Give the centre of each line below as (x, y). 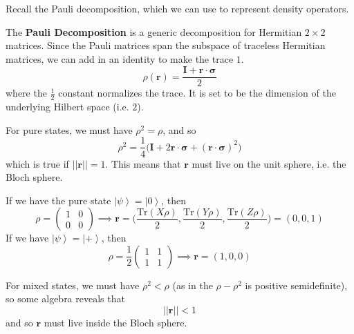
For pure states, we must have (69, 129)
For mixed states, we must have (73, 285)
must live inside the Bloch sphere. (115, 323)
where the (26, 93)
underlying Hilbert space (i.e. (67, 107)
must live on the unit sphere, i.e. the (269, 163)
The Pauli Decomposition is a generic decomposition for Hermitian (154, 31)
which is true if (37, 163)
